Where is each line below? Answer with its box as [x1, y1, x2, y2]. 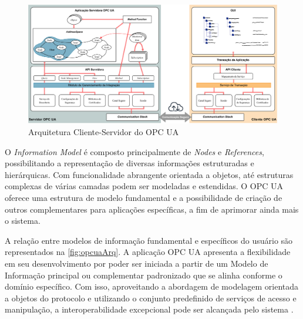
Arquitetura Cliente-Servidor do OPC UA [28, 126, 179, 138]
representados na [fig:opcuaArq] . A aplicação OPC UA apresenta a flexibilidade [5, 246, 291, 258]
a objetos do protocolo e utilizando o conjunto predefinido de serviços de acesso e [5, 291, 297, 304]
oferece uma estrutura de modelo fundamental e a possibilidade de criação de [5, 192, 282, 204]
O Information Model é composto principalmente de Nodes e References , [5, 145, 264, 157]
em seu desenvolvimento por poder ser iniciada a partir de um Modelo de [5, 257, 268, 269]
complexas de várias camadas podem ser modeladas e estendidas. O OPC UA [5, 180, 284, 192]
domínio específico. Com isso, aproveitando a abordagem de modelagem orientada [5, 280, 299, 293]
